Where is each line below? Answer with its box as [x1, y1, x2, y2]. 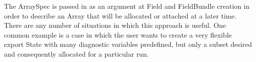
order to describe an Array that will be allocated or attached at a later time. [4, 10, 237, 21]
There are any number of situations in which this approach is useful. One [4, 20, 226, 30]
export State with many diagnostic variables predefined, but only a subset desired [4, 39, 252, 49]
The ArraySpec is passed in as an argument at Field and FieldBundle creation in [4, 1, 250, 11]
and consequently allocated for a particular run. [4, 48, 149, 59]
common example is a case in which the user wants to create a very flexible [4, 29, 232, 40]
